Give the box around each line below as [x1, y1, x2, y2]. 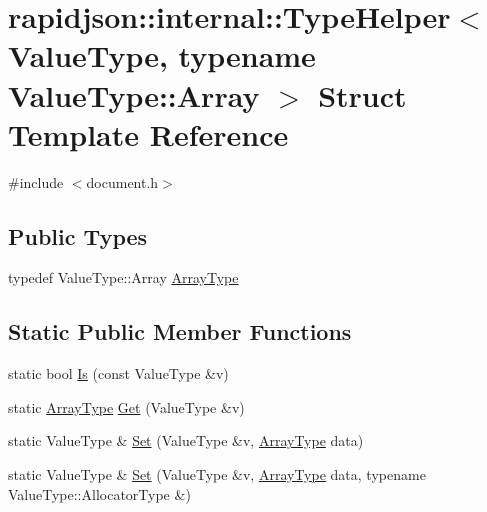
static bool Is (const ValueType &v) [8, 363, 229, 384]
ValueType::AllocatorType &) [8, 483, 191, 504]
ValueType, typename [8, 35, 316, 76]
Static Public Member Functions [8, 316, 352, 347]
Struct [318, 74, 407, 115]
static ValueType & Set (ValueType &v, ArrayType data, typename [8, 464, 426, 485]
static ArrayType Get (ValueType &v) [8, 396, 245, 417]
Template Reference [8, 113, 289, 154]
